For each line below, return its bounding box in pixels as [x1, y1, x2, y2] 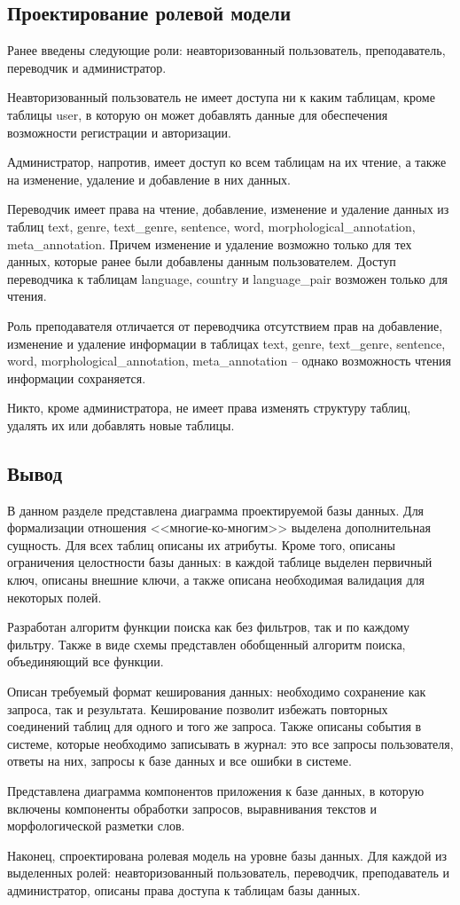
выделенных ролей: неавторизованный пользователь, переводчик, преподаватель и [7, 863, 450, 882]
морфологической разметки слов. [7, 816, 185, 835]
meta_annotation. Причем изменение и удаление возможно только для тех [7, 234, 412, 253]
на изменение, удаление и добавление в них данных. [7, 169, 292, 188]
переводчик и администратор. [7, 58, 167, 76]
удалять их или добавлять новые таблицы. [7, 415, 235, 434]
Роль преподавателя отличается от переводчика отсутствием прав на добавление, [7, 316, 443, 334]
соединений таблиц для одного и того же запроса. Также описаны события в [7, 717, 422, 736]
